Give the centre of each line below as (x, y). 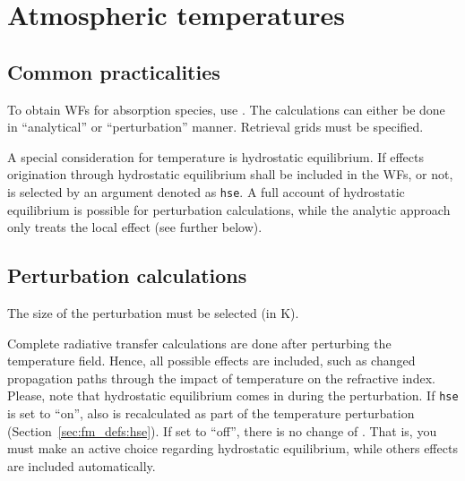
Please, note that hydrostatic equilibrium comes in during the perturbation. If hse (233, 395)
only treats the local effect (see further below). (135, 227)
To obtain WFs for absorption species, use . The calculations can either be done (226, 109)
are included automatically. (82, 465)
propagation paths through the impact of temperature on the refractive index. (221, 378)
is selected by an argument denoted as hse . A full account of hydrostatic (206, 191)
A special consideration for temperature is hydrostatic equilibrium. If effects (215, 156)
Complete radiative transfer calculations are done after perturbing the (199, 343)
